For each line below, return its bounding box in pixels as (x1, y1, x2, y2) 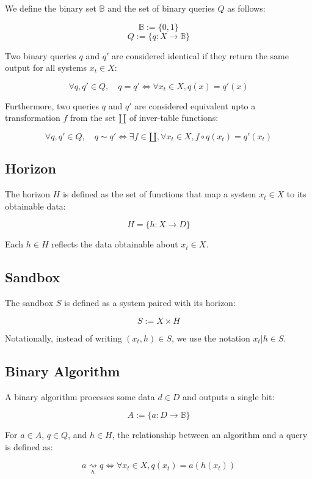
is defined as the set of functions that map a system (62, 188, 256, 200)
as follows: (227, 2, 266, 14)
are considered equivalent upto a (134, 99, 256, 112)
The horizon (5, 188, 50, 200)
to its (286, 188, 307, 200)
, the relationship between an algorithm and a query (112, 428, 308, 441)
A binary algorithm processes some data (5, 390, 155, 403)
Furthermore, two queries (5, 99, 100, 112)
